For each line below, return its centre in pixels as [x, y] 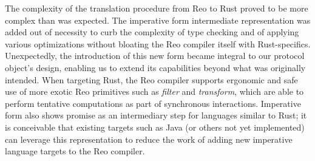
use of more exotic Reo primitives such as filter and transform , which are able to [154, 91]
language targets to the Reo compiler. [75, 151]
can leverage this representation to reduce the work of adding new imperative [149, 139]
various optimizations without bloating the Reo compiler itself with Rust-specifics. [158, 43]
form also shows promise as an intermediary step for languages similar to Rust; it [156, 115]
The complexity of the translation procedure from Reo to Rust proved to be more [157, 8]
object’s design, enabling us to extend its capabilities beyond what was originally [155, 67]
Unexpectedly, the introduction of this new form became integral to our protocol [155, 56]
